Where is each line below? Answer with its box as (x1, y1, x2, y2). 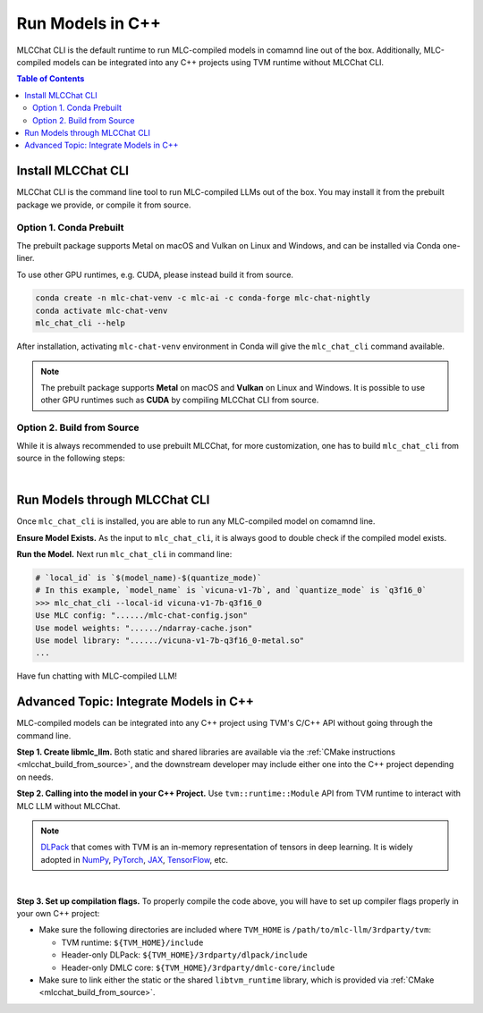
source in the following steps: (16, 452, 125, 463)
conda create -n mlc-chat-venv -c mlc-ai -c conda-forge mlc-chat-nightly (35, 293, 371, 303)
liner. (16, 253, 35, 264)
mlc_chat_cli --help (35, 318, 125, 328)
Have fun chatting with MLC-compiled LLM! (16, 671, 178, 681)
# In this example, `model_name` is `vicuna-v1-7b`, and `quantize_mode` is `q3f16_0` (35, 586, 428, 595)
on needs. (16, 772, 54, 782)
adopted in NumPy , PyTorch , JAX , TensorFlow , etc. (40, 854, 228, 865)
